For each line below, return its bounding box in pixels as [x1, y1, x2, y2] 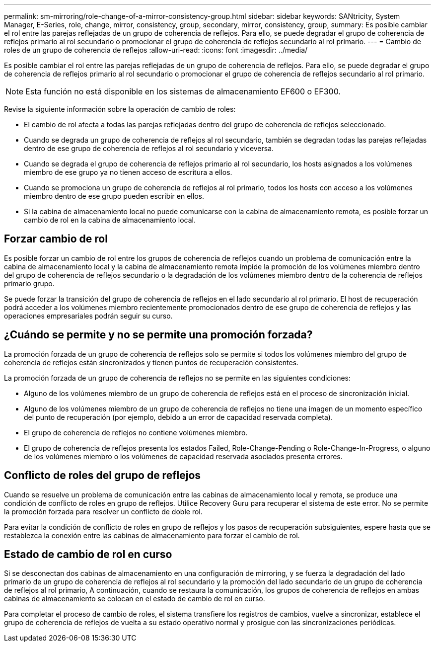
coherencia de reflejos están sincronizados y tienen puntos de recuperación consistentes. [4, 358, 299, 367]
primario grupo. [4, 279, 55, 288]
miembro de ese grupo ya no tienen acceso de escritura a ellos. [24, 168, 232, 176]
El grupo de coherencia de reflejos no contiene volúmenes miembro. [24, 428, 248, 437]
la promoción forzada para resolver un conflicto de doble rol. [4, 507, 203, 516]
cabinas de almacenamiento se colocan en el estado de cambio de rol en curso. [4, 594, 265, 603]
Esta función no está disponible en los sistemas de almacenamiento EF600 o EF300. [25, 86, 341, 96]
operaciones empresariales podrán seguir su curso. [4, 311, 173, 320]
